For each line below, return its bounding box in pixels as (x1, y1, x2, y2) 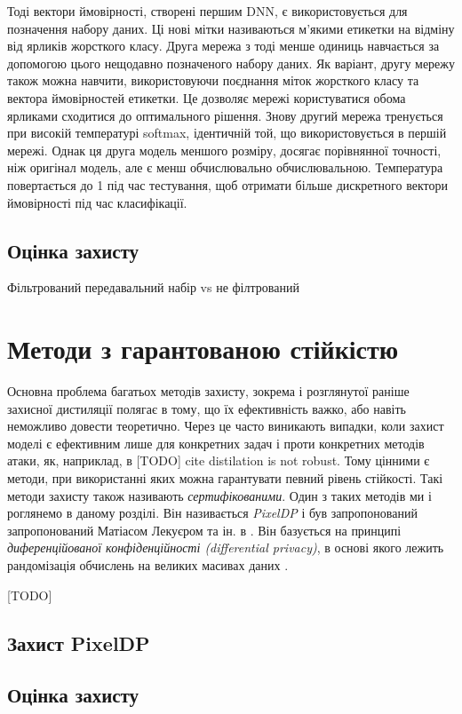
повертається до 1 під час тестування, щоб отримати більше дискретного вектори (7, 175, 448, 194)
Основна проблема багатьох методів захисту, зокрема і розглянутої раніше (7, 382, 410, 401)
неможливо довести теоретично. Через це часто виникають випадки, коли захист (7, 416, 444, 435)
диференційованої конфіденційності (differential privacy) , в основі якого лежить (7, 538, 444, 557)
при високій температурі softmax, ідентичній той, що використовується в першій (7, 123, 447, 142)
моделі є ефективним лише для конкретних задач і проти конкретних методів (7, 433, 425, 452)
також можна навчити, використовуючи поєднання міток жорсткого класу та (7, 71, 419, 90)
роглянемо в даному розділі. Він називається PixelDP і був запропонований (7, 504, 418, 522)
